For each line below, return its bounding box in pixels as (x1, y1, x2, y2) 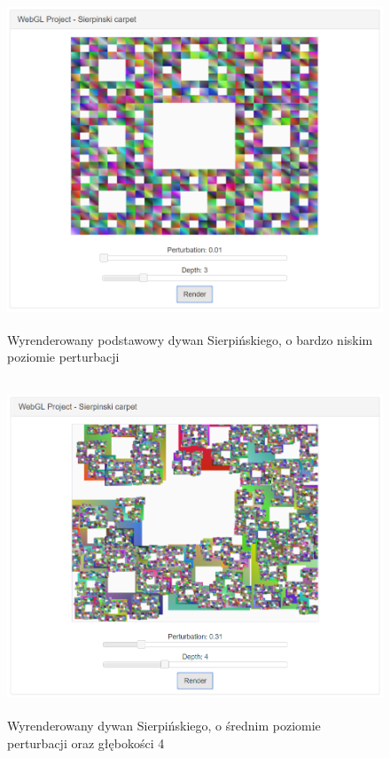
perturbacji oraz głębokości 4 (7, 733, 165, 752)
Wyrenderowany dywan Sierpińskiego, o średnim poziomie (7, 716, 321, 735)
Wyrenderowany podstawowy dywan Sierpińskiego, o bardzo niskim (7, 330, 373, 348)
